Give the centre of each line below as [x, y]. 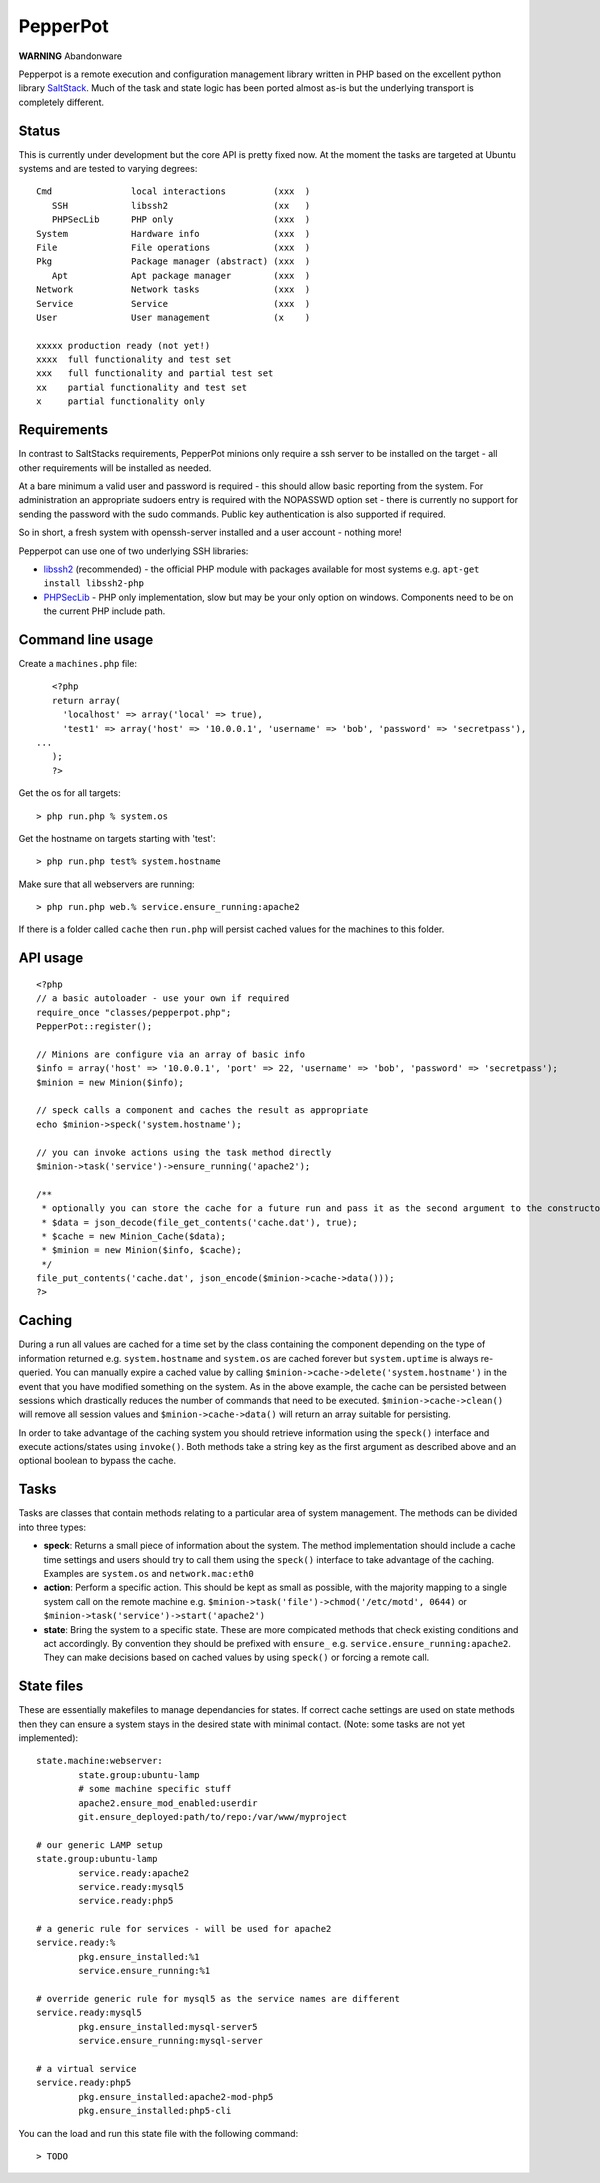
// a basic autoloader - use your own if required [163, 998]
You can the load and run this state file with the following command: [158, 2133]
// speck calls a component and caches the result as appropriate [202, 1110]
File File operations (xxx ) [173, 247]
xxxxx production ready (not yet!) [123, 345]
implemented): [48, 1737]
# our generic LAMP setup [100, 1844]
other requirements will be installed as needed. [115, 467]
